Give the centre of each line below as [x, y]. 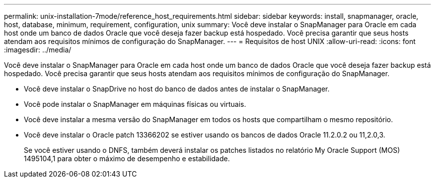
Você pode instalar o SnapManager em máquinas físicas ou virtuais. [135, 104]
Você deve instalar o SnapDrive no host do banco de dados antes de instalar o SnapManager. [177, 89]
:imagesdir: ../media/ [38, 50]
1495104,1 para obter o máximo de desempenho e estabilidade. [127, 159]
